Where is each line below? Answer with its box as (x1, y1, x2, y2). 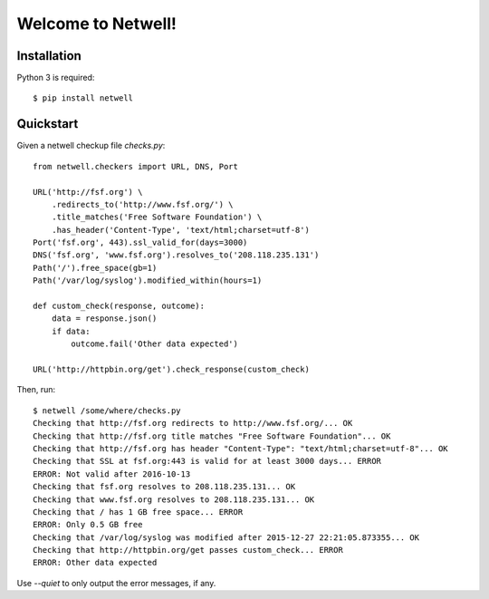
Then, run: (16, 384, 56, 395)
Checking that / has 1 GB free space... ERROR (33, 507, 244, 517)
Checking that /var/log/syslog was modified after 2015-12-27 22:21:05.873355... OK (33, 532, 420, 543)
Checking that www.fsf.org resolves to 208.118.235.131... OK (33, 494, 315, 505)
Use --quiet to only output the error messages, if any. (16, 577, 216, 588)
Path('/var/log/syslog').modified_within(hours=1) (33, 275, 263, 285)
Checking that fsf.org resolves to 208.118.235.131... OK (33, 481, 296, 492)
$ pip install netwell (33, 93, 134, 103)
